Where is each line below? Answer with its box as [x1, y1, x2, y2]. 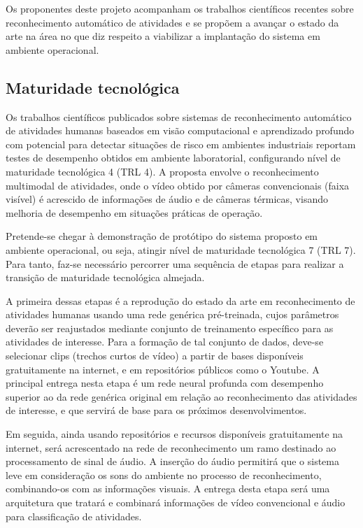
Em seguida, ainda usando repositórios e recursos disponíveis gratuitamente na [6, 427, 343, 441]
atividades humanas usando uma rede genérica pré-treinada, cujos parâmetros [6, 307, 339, 322]
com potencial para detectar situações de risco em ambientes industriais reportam [6, 136, 356, 151]
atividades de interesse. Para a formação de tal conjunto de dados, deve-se [6, 334, 324, 349]
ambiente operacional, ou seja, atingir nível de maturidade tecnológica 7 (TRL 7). [6, 242, 356, 257]
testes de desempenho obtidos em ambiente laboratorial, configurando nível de [6, 150, 341, 165]
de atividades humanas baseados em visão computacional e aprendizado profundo [6, 123, 355, 138]
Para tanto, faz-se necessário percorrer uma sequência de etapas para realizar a [6, 256, 344, 271]
